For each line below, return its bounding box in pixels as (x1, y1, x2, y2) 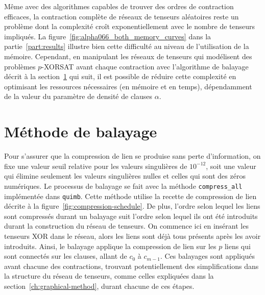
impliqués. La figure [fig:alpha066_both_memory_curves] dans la (4, 31, 211, 41)
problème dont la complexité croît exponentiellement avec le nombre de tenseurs (4, 21, 255, 32)
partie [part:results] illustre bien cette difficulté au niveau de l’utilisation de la (4, 41, 249, 52)
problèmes (4, 61, 36, 71)
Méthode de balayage (4, 121, 157, 142)
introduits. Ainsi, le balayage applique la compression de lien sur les (4, 240, 216, 251)
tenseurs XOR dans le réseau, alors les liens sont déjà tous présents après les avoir (4, 230, 261, 241)
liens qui (224, 240, 251, 251)
